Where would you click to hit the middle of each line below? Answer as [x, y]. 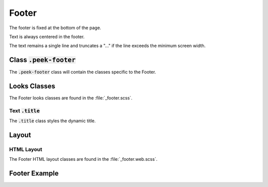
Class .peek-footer [42, 60]
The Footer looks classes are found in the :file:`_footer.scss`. [71, 98]
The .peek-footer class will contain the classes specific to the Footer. [83, 72]
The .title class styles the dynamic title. [53, 121]
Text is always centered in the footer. [47, 37]
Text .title [24, 110]
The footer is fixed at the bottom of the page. [55, 28]
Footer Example [34, 173]
